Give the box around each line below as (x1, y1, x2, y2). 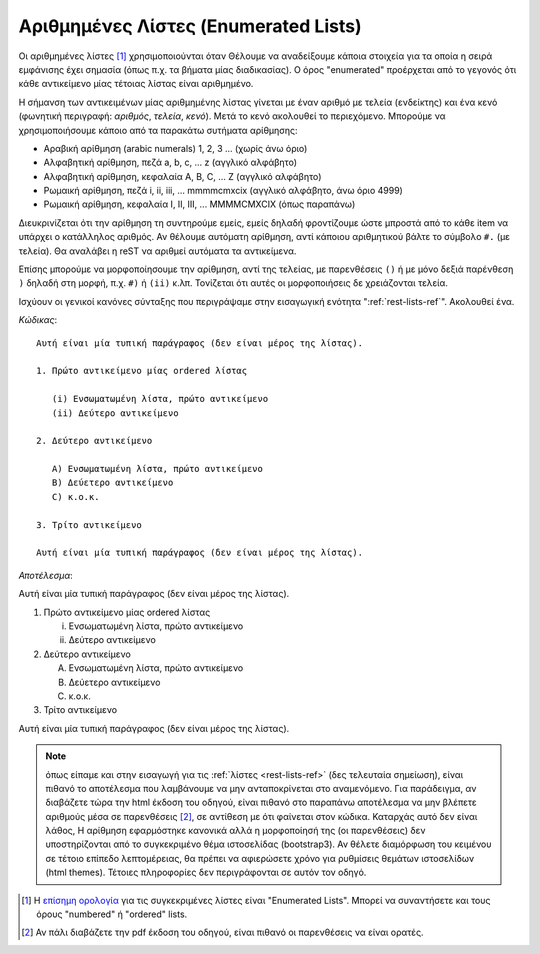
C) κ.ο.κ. (51, 491, 100, 502)
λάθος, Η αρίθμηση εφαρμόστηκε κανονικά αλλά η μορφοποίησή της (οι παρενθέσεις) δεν (45, 825, 426, 837)
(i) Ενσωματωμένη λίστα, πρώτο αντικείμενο (51, 393, 269, 405)
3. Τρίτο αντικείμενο (36, 519, 142, 530)
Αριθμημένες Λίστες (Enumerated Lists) (18, 15, 362, 37)
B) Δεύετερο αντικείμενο (51, 477, 174, 489)
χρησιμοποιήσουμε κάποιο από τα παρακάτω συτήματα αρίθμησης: (18, 124, 299, 136)
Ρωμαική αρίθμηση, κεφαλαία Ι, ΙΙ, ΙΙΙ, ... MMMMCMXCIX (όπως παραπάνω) (43, 198, 356, 210)
